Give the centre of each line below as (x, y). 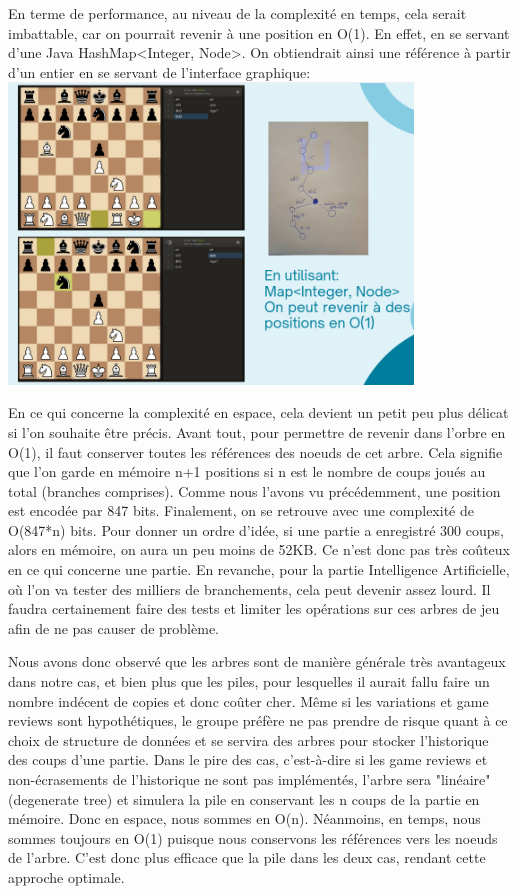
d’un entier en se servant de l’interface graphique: (159, 71)
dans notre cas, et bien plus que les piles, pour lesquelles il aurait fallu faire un (249, 681)
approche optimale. (66, 876)
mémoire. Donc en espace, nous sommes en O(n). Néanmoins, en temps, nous (244, 818)
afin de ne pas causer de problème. (113, 627)
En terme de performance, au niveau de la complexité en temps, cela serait (237, 13)
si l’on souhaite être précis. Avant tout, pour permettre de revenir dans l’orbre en (257, 431)
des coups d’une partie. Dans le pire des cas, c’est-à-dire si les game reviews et (248, 759)
